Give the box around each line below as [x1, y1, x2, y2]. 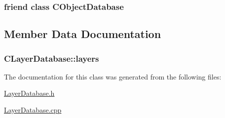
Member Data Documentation [4, 26, 161, 41]
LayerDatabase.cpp [4, 105, 62, 115]
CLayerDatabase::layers [4, 52, 99, 64]
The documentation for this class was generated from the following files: [4, 71, 222, 81]
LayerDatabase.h [4, 88, 55, 98]
